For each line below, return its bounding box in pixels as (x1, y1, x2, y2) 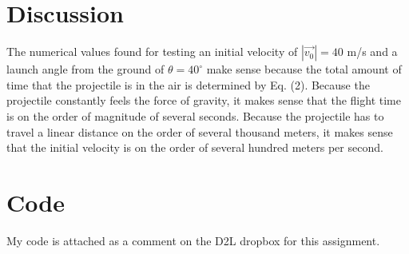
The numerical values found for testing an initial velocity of (6, 43, 298, 60)
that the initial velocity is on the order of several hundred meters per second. (6, 139, 383, 156)
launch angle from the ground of (6, 61, 165, 77)
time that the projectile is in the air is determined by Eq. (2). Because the (6, 76, 370, 93)
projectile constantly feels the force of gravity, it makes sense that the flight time (6, 92, 401, 109)
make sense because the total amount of (206, 61, 402, 77)
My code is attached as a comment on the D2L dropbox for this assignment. (6, 232, 380, 248)
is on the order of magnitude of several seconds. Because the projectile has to (6, 107, 384, 124)
